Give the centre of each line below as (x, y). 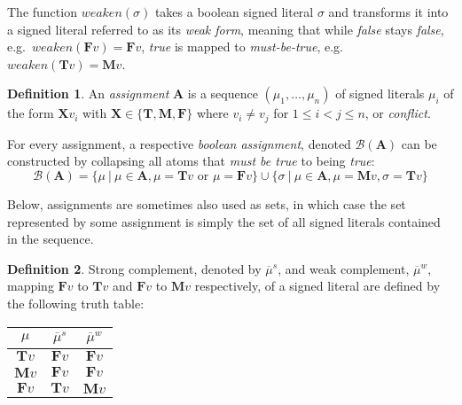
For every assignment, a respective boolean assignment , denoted (179, 143)
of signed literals (380, 93)
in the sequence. (51, 239)
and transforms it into (388, 12)
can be (419, 143)
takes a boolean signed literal (234, 12)
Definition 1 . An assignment (88, 93)
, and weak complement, (344, 268)
